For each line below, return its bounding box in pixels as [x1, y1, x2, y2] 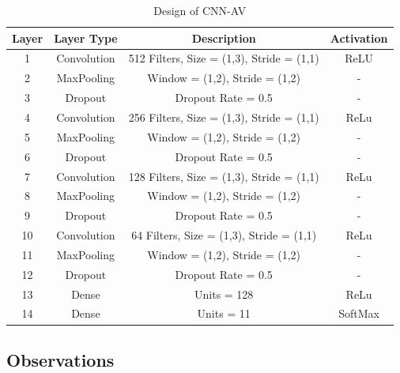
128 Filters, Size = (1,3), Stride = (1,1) [128, 168, 319, 184]
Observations [6, 347, 115, 371]
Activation [330, 29, 388, 46]
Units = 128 [194, 285, 254, 302]
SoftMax [338, 305, 379, 322]
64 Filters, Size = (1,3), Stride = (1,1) [131, 227, 317, 243]
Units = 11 [197, 305, 251, 322]
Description [191, 29, 256, 46]
